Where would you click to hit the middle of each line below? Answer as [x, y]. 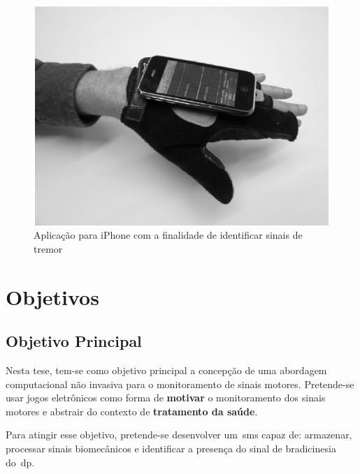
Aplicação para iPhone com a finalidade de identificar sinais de [168, 235]
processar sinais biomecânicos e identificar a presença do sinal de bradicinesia [171, 449]
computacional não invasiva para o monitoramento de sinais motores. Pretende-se [180, 384]
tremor [48, 248]
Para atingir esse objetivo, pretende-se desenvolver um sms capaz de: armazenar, [179, 435]
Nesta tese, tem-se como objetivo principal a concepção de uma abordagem [166, 370]
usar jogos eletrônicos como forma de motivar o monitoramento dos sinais [166, 398]
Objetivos [52, 296]
